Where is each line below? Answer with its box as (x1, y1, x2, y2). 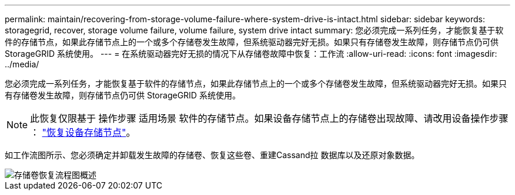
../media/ (5, 59, 39, 69)
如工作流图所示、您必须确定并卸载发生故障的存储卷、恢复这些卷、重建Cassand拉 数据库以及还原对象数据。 (5, 150, 420, 160)
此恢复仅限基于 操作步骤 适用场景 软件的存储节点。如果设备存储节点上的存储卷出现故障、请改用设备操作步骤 (30, 112, 509, 124)
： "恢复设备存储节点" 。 (30, 126, 136, 138)
